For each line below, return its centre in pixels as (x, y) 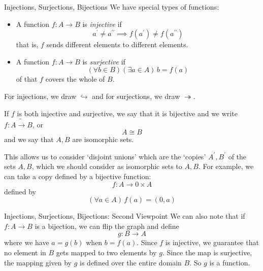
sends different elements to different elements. (117, 44)
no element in (25, 252)
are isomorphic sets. (103, 139)
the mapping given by (38, 262)
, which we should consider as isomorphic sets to (107, 166)
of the (237, 156)
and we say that (29, 139)
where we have (27, 242)
